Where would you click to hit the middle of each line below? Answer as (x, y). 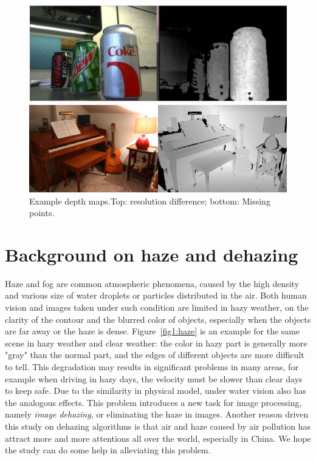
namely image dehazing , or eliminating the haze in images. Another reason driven (157, 414)
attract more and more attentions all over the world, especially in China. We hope (158, 438)
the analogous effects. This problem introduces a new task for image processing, (153, 402)
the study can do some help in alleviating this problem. (108, 450)
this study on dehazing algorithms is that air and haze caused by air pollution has (158, 426)
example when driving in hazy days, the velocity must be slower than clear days (154, 378)
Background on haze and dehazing (152, 254)
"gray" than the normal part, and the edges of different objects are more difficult (155, 355)
